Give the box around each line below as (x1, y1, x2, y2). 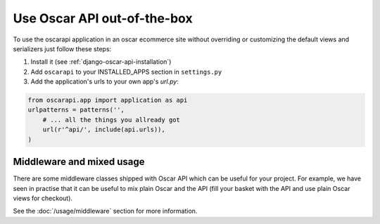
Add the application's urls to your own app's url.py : (30, 77, 179, 86)
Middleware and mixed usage (13, 156, 145, 168)
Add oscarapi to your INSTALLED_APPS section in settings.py (30, 67, 222, 76)
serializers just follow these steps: (13, 44, 112, 53)
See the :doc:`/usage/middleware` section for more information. (13, 207, 198, 216)
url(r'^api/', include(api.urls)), (42, 126, 165, 133)
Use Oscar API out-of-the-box (13, 11, 193, 26)
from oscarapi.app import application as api (27, 96, 188, 105)
